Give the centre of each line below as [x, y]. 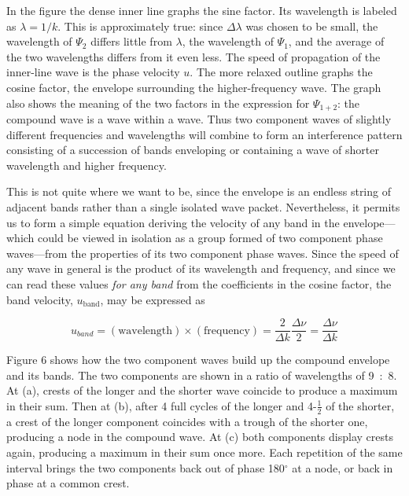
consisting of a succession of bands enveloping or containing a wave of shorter [193, 150]
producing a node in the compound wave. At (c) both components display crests [200, 437]
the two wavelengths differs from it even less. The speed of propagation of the [193, 56]
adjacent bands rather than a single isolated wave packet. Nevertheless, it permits [203, 206]
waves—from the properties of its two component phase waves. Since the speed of [203, 253]
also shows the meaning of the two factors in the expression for [158, 103]
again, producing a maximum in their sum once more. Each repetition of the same [204, 452]
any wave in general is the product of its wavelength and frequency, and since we [201, 268]
